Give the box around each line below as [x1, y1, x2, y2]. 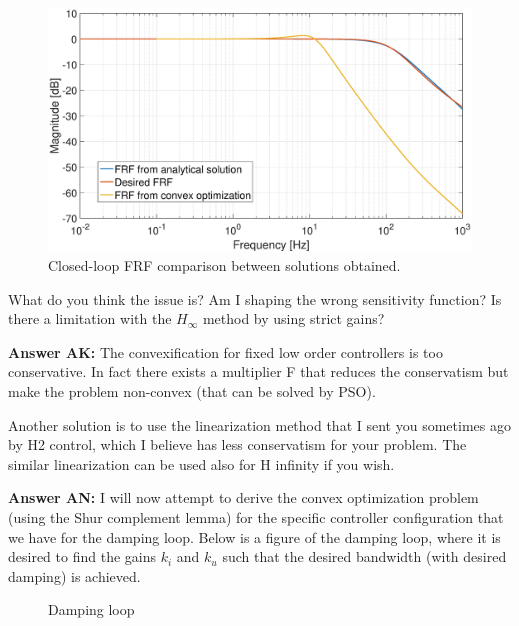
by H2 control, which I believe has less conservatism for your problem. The [8, 434, 467, 455]
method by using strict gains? [202, 308, 385, 329]
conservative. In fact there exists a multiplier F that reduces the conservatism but [8, 361, 509, 382]
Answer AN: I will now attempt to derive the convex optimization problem [8, 487, 479, 508]
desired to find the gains [8, 546, 156, 567]
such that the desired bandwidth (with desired [222, 546, 507, 567]
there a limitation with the [8, 308, 172, 329]
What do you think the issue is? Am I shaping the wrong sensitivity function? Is [8, 288, 502, 309]
